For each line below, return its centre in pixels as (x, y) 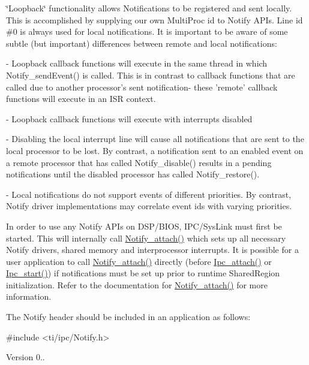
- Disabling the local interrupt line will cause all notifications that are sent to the (155, 139)
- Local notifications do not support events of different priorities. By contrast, (149, 194)
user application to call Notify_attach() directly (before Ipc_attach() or (139, 261)
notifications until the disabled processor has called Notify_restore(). (133, 174)
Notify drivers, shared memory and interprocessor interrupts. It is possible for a (152, 250)
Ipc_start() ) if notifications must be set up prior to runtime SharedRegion (143, 273)
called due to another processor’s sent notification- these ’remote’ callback (142, 87)
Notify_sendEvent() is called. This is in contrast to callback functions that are (151, 75)
